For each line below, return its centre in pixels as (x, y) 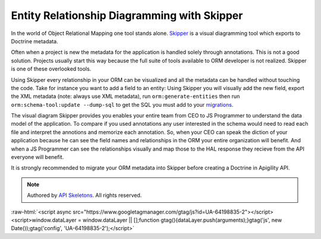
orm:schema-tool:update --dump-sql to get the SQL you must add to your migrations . (122, 104)
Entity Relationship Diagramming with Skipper (127, 15)
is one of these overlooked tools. (51, 69)
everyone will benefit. (37, 157)
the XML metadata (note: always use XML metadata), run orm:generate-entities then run (125, 96)
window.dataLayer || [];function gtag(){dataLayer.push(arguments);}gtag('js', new (182, 220)
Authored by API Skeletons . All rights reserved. (84, 195)
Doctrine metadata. (35, 41)
